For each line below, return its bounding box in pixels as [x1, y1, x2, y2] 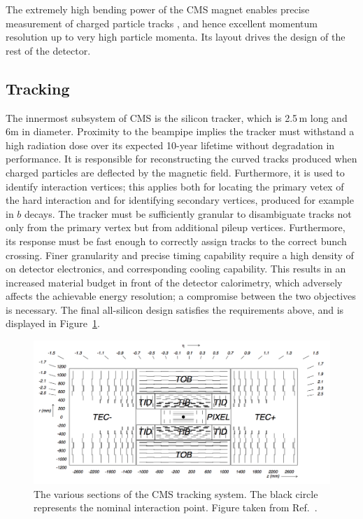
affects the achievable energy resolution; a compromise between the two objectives [6, 289, 356, 303]
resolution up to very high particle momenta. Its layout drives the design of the [6, 29, 346, 44]
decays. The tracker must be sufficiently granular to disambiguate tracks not [24, 206, 352, 221]
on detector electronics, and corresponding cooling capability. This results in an [6, 261, 346, 276]
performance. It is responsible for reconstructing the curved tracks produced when [6, 151, 357, 166]
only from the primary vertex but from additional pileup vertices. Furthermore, [6, 220, 346, 235]
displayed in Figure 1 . [6, 316, 100, 331]
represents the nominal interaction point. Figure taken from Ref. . [34, 500, 318, 515]
